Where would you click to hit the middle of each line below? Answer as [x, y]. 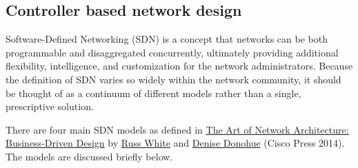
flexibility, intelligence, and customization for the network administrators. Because [179, 66]
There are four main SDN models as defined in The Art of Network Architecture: [177, 129]
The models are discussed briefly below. [89, 156]
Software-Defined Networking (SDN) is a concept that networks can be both [167, 39]
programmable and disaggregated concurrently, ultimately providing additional [172, 52]
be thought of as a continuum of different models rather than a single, [153, 93]
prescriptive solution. [50, 106]
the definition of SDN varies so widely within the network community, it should [173, 79]
